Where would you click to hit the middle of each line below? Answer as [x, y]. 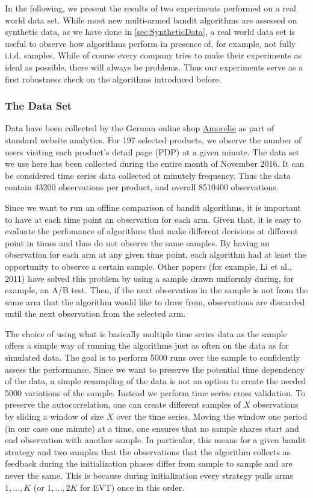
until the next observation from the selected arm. [95, 313]
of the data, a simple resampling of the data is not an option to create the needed [156, 381]
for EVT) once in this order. [132, 487]
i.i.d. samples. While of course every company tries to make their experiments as [153, 55]
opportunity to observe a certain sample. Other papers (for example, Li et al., [148, 266]
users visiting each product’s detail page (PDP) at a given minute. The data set [152, 151]
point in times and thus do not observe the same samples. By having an [137, 242]
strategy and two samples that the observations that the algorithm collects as [148, 451]
